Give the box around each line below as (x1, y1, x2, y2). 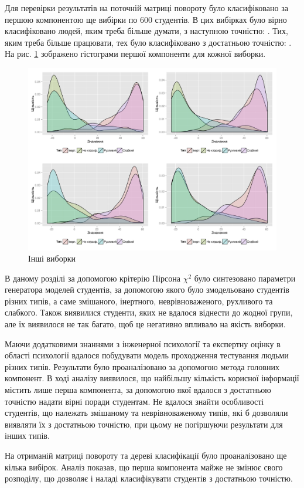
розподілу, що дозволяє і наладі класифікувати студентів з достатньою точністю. (5, 472, 293, 484)
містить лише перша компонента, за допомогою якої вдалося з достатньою (5, 384, 271, 396)
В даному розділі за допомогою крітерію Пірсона (5, 272, 180, 284)
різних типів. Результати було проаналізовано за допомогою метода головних (5, 360, 279, 372)
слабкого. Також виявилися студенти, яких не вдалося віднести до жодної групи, (5, 306, 293, 318)
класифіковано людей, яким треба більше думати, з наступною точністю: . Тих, (5, 25, 288, 37)
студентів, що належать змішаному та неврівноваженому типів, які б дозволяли (5, 406, 288, 419)
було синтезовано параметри (194, 272, 296, 284)
